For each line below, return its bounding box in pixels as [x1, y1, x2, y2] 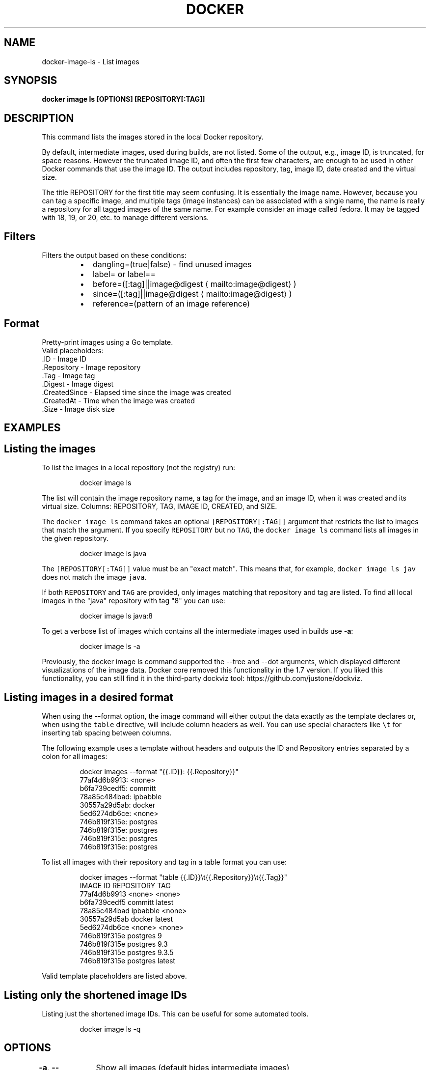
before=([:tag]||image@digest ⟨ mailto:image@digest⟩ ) [92, 279, 296, 289]
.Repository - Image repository [42, 363, 141, 371]
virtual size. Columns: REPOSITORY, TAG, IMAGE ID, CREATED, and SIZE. [42, 502, 277, 511]
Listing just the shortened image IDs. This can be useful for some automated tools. [42, 1009, 309, 1018]
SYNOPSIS [4, 74, 57, 87]
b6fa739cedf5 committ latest [80, 898, 174, 907]
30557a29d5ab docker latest [80, 915, 173, 924]
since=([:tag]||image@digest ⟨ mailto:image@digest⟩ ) [92, 289, 292, 299]
